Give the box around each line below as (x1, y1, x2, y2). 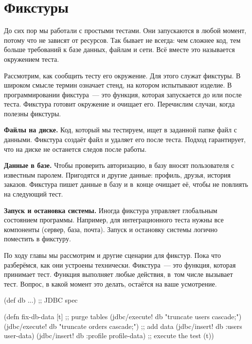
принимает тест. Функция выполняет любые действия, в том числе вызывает (4, 269, 233, 279)
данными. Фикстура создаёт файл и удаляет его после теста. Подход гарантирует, (4, 134, 246, 145)
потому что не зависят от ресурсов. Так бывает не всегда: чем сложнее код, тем (4, 35, 241, 45)
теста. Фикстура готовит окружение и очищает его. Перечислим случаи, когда (4, 99, 235, 109)
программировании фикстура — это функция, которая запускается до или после (4, 89, 242, 99)
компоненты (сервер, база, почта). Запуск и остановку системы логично (4, 224, 217, 234)
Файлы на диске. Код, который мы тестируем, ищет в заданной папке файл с (4, 125, 237, 135)
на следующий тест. (4, 189, 63, 199)
